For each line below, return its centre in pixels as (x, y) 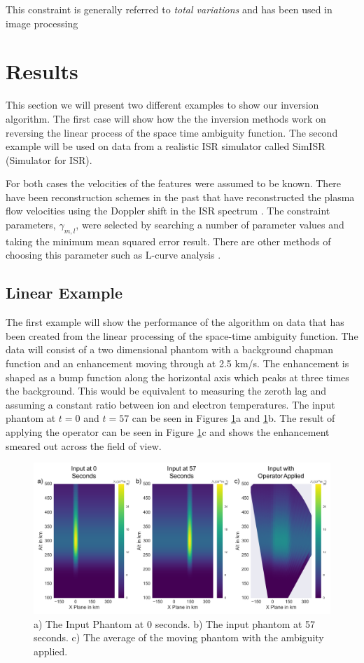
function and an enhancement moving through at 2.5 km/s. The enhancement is (177, 363)
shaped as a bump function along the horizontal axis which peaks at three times (177, 377)
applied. (51, 651)
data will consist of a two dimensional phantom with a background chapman (170, 349)
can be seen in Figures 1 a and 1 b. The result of (233, 418)
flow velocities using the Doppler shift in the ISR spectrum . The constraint (168, 211)
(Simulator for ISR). (49, 159)
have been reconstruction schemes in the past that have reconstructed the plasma (180, 197)
